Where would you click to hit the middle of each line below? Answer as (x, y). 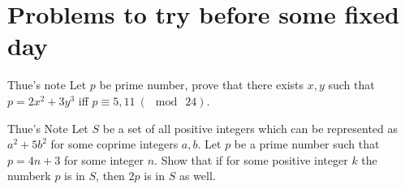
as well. (197, 176)
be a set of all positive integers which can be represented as (250, 128)
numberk (29, 176)
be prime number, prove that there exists (202, 85)
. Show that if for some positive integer (251, 159)
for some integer (104, 159)
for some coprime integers (114, 144)
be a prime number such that (307, 144)
